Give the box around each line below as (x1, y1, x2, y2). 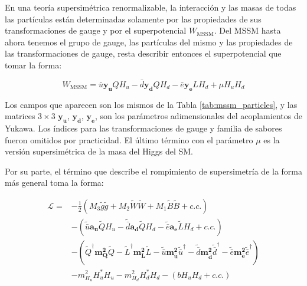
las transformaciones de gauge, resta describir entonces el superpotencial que (5, 47, 282, 60)
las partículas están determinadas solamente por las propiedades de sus (5, 12, 262, 25)
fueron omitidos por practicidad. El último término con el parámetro (5, 133, 253, 146)
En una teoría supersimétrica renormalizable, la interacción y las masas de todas (5, 1, 296, 13)
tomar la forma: (5, 58, 62, 71)
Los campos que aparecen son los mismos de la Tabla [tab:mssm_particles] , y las (5, 98, 298, 110)
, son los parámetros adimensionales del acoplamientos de (95, 110, 302, 122)
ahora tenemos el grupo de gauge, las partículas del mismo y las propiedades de (5, 35, 293, 48)
